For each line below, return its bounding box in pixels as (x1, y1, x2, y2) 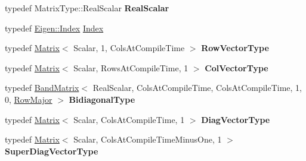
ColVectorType (205, 61, 268, 74)
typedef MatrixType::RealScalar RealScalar (5, 2, 169, 14)
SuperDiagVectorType (5, 144, 98, 157)
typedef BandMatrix (5, 81, 79, 94)
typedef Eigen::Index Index (5, 21, 104, 34)
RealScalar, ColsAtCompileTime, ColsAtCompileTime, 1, (92, 81, 302, 94)
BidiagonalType (69, 93, 135, 105)
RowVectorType (201, 42, 269, 54)
